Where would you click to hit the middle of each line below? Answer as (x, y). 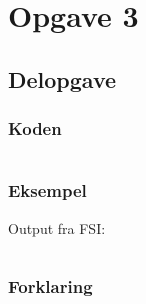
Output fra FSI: (57, 227)
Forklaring (50, 286)
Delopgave (62, 78)
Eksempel (47, 190)
